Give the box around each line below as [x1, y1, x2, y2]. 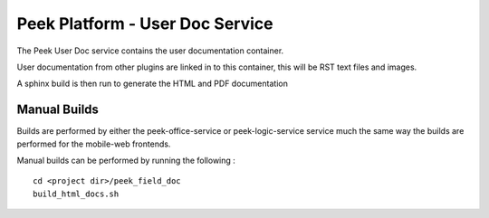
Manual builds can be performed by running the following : [16, 155, 235, 166]
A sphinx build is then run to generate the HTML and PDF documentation [16, 78, 289, 90]
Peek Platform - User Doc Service [16, 14, 273, 33]
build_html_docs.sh [33, 188, 120, 199]
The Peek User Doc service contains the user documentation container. [16, 45, 284, 56]
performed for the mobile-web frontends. [16, 138, 171, 149]
